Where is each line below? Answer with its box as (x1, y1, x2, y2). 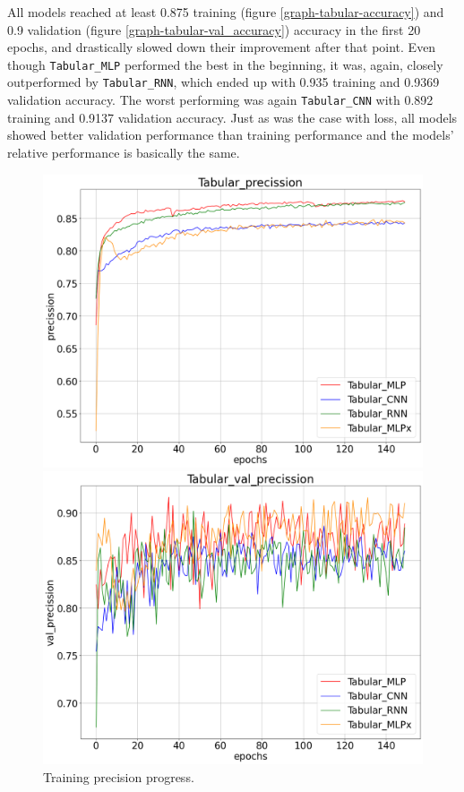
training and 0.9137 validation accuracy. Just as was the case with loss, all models (7, 108, 458, 126)
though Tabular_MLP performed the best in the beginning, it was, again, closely (7, 55, 443, 73)
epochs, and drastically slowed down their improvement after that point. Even (7, 38, 436, 56)
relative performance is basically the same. (7, 142, 240, 161)
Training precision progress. (43, 767, 194, 786)
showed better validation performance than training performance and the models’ (7, 125, 454, 144)
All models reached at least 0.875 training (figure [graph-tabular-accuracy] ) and (7, 3, 444, 21)
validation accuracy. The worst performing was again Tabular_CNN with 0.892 (7, 90, 434, 109)
